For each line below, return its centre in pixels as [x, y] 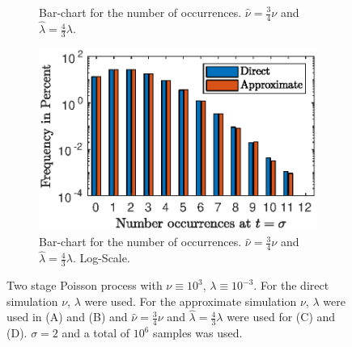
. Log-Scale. [101, 258]
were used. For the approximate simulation [191, 301]
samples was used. [198, 333]
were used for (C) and [281, 317]
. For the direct [291, 285]
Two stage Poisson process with [85, 285]
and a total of [96, 333]
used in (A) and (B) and [67, 317]
